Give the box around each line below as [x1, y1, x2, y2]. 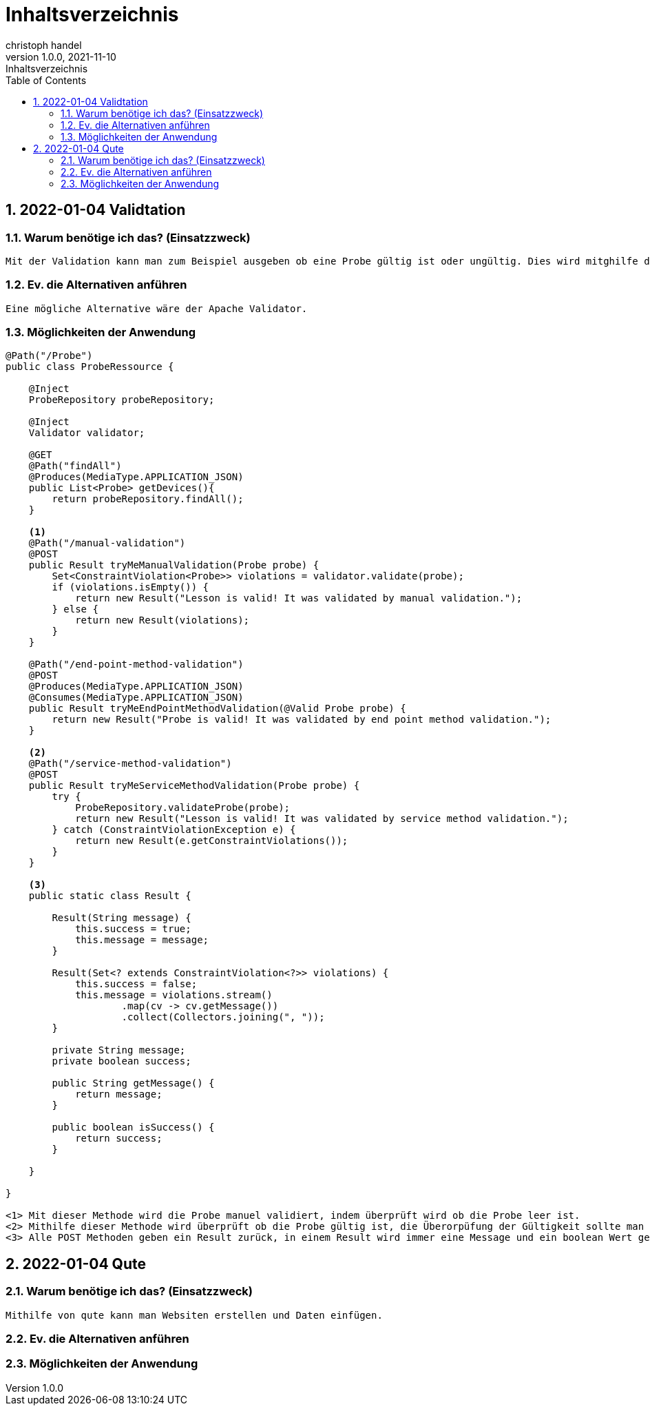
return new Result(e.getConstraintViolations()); [75, 835, 348, 847]
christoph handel [6, 39, 82, 51]
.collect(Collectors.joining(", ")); [121, 1011, 325, 1023]
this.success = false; [75, 978, 198, 990]
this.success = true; [75, 923, 191, 935]
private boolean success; [52, 1055, 191, 1067]
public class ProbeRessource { [6, 361, 174, 373]
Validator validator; [28, 427, 145, 439]
